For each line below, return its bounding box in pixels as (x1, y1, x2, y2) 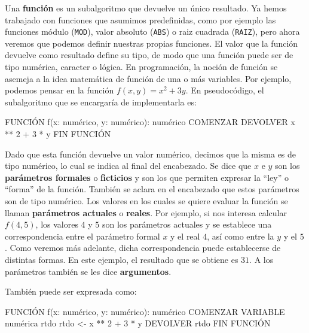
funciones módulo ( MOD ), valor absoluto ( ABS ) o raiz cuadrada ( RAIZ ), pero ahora (5, 25, 300, 38)
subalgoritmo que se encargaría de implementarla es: (5, 95, 197, 108)
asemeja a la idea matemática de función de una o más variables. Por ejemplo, (5, 72, 292, 84)
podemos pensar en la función (5, 84, 114, 96)
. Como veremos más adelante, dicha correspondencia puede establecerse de (5, 241, 281, 254)
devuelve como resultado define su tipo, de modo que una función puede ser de (5, 49, 293, 61)
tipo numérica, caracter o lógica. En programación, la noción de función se (5, 60, 278, 73)
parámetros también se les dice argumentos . (5, 265, 172, 277)
